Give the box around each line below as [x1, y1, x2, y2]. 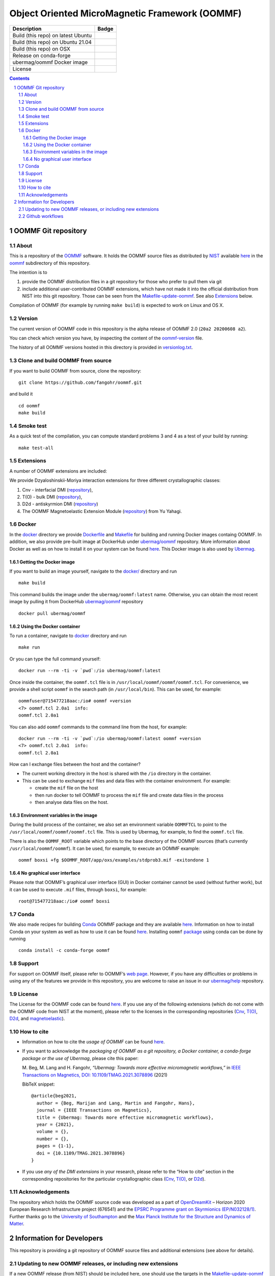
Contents [9, 75, 30, 81]
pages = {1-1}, [36, 1143, 74, 1149]
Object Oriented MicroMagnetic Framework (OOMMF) [9, 8, 242, 19]
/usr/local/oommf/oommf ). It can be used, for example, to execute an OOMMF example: [9, 845, 201, 851]
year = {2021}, [36, 1121, 74, 1127]
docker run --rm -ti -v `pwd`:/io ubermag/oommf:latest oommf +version [18, 735, 201, 741]
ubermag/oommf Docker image [12, 59, 88, 66]
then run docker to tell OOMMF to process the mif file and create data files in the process [35, 792, 224, 798]
